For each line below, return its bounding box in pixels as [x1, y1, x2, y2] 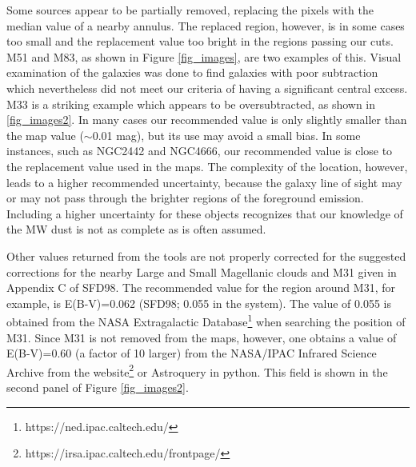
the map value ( [6, 126, 84, 143]
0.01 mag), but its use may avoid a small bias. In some [92, 126, 361, 143]
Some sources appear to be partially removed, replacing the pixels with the [6, 2, 374, 18]
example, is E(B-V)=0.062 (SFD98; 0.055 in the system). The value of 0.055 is [6, 294, 391, 311]
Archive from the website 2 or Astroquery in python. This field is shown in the [6, 361, 388, 380]
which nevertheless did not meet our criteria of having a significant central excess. [6, 79, 408, 96]
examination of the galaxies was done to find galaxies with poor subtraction [6, 64, 378, 81]
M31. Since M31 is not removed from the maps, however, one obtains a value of [6, 329, 397, 345]
